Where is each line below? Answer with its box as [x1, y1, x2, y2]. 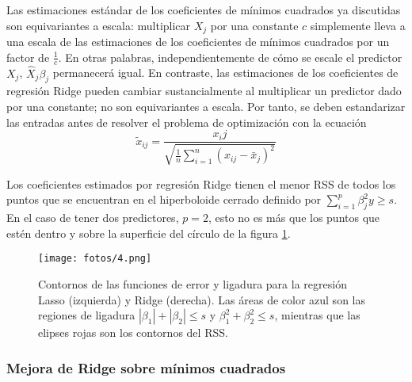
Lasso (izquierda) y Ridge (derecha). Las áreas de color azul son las [38, 291, 365, 308]
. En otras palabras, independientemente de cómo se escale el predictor [58, 48, 402, 65]
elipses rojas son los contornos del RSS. [38, 324, 228, 341]
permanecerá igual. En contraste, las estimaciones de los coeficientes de [52, 64, 399, 81]
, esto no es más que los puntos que [208, 209, 380, 226]
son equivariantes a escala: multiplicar [6, 17, 191, 33]
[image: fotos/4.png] [38, 253, 152, 265]
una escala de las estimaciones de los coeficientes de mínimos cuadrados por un [6, 33, 390, 50]
